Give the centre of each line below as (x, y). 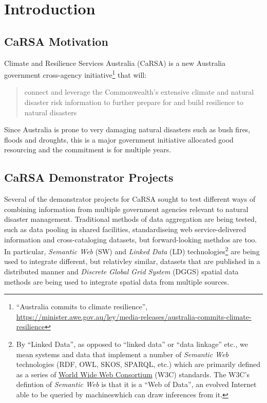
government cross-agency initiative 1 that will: (75, 74)
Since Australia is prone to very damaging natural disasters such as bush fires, (127, 129)
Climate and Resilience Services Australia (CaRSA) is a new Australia (115, 63)
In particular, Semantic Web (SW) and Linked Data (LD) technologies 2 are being (132, 250)
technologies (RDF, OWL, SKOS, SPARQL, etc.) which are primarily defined (138, 364)
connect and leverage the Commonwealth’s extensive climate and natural (139, 92)
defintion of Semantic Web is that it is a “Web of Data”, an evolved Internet (136, 384)
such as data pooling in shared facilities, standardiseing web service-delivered (125, 229)
